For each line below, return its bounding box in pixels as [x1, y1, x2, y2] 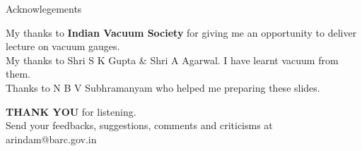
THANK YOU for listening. [6, 104, 136, 119]
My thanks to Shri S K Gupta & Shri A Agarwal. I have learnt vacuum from [6, 52, 339, 67]
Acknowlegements [6, 1, 82, 16]
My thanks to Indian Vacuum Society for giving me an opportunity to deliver [6, 25, 357, 40]
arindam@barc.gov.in [6, 131, 97, 146]
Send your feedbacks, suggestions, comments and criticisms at [6, 118, 273, 133]
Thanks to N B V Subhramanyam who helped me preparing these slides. [6, 80, 320, 95]
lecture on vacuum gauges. [6, 39, 120, 54]
